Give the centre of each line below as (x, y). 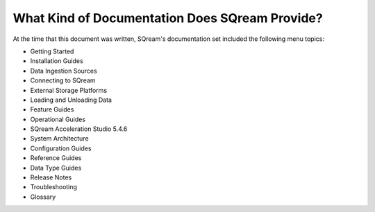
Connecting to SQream (63, 80)
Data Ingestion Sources (64, 71)
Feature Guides (52, 109)
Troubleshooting (54, 187)
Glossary (43, 197)
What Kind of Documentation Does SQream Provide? (168, 18)
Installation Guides (57, 61)
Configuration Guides (61, 148)
